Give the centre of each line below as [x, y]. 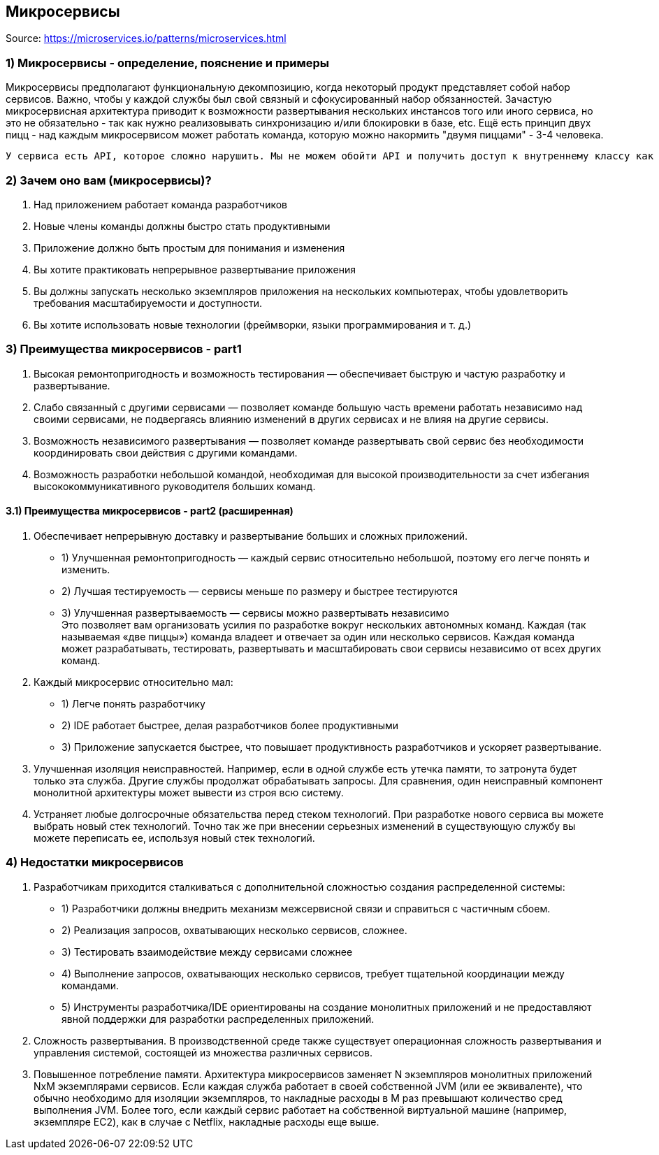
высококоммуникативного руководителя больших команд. [175, 486]
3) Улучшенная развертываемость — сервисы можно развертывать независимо [255, 612]
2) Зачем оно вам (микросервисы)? [109, 180]
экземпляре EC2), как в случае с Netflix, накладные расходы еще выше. [207, 1121]
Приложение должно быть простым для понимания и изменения [189, 247]
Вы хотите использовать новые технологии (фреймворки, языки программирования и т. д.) [253, 324]
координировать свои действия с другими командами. [166, 452]
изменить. [86, 569]
